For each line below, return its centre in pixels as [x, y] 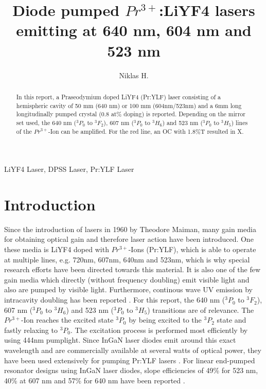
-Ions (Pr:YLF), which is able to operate [192, 249]
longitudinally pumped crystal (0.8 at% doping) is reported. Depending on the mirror [131, 114]
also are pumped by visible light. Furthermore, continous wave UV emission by [128, 289]
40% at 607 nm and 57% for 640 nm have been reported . [95, 380]
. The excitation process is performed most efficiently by [159, 330]
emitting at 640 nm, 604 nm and [134, 30]
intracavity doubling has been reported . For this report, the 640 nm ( [115, 300]
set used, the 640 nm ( [46, 122]
